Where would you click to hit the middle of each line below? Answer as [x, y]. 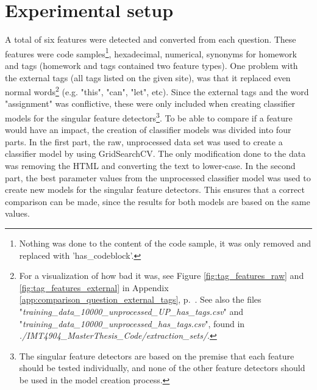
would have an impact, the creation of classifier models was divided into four [148, 130]
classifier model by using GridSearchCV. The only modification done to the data [155, 153]
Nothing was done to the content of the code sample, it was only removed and [165, 243]
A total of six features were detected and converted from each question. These [151, 39]
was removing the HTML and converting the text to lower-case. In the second [150, 166]
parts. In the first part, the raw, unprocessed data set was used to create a [144, 141]
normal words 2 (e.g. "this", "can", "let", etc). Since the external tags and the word [157, 91]
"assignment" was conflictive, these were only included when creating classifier [150, 103]
